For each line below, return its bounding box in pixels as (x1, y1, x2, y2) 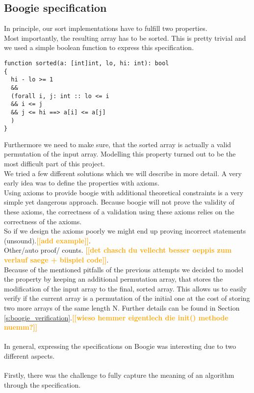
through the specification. (4, 379, 81, 390)
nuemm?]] (4, 322, 38, 332)
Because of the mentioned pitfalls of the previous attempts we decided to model (4, 264, 244, 274)
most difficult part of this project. (4, 158, 105, 169)
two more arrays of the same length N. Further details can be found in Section (4, 302, 240, 313)
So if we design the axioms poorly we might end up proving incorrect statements (4, 226, 246, 236)
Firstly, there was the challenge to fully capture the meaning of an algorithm (4, 370, 234, 380)
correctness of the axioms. (4, 216, 82, 226)
